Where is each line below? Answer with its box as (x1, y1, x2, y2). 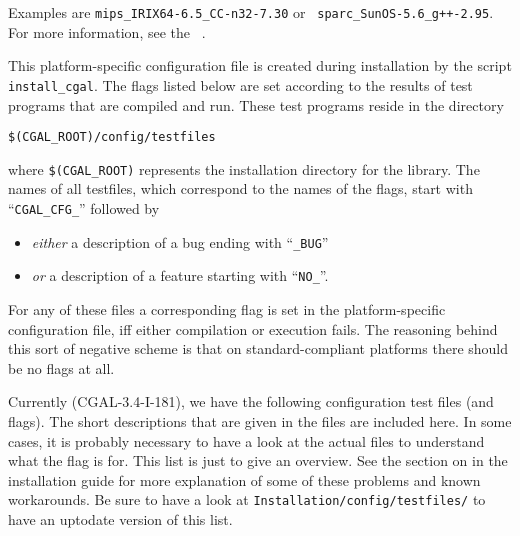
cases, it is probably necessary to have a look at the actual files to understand (8, 430, 485, 451)
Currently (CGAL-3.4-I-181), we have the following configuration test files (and (8, 391, 494, 412)
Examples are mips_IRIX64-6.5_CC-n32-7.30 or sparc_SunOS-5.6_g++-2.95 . (8, 2, 494, 22)
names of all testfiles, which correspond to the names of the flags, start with (8, 178, 473, 199)
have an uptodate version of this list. (8, 508, 233, 529)
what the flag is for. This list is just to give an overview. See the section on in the (8, 450, 508, 471)
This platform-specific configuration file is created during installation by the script (8, 55, 512, 76)
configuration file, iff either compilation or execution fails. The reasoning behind (8, 318, 498, 339)
